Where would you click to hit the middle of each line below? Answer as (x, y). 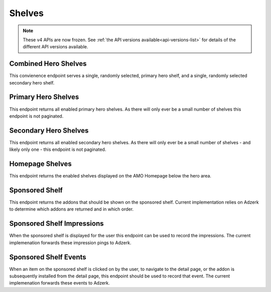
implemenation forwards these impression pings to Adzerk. (70, 242)
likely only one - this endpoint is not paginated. (58, 150)
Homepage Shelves (41, 164)
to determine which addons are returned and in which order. (72, 209)
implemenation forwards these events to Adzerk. (59, 283)
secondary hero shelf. (32, 82)
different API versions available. (55, 47)
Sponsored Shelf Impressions (56, 224)
